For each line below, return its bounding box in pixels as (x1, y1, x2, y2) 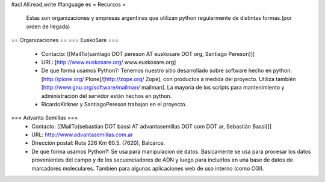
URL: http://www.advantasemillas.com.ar (31, 131, 133, 138)
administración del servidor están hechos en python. (41, 92, 172, 99)
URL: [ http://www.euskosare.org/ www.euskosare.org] (41, 58, 176, 65)
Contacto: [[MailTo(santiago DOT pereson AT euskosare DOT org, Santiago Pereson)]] (41, 50, 255, 57)
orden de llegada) (26, 23, 70, 30)
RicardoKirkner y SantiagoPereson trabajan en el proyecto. (41, 100, 187, 108)
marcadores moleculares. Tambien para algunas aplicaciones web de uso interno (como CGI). (31, 165, 264, 172)
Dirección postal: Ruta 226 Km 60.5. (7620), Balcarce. (31, 139, 166, 147)
